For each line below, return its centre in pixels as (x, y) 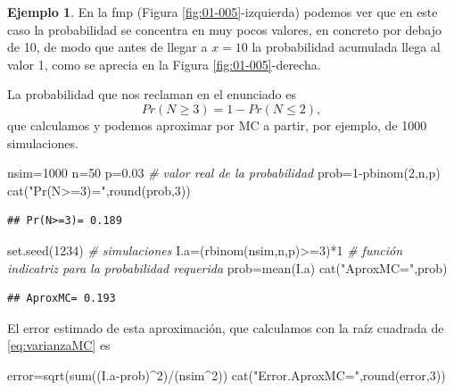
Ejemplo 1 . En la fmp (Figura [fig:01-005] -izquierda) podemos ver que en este (223, 12)
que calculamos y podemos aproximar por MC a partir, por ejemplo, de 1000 (217, 125)
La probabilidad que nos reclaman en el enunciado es (152, 94)
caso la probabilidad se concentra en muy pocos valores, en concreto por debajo (224, 29)
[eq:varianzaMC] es (59, 345)
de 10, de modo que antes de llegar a (107, 47)
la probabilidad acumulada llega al (346, 47)
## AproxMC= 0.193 (62, 299)
